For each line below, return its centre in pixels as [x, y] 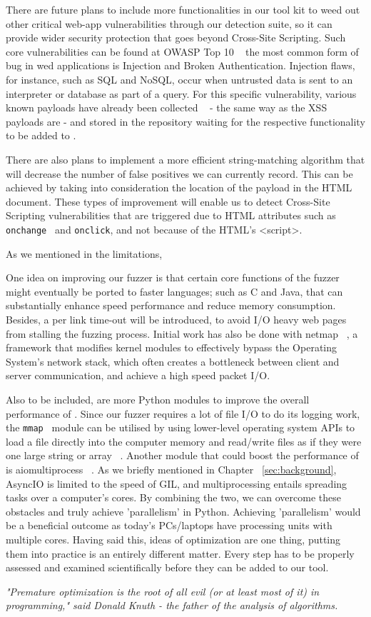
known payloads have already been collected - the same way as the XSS [167, 107]
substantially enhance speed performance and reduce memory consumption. [171, 305]
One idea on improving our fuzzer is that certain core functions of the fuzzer [173, 277]
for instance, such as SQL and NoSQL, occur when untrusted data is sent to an [179, 79]
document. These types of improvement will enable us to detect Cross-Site [168, 201]
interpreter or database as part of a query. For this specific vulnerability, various [181, 93]
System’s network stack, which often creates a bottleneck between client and [173, 361]
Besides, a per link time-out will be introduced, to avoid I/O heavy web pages [176, 319]
